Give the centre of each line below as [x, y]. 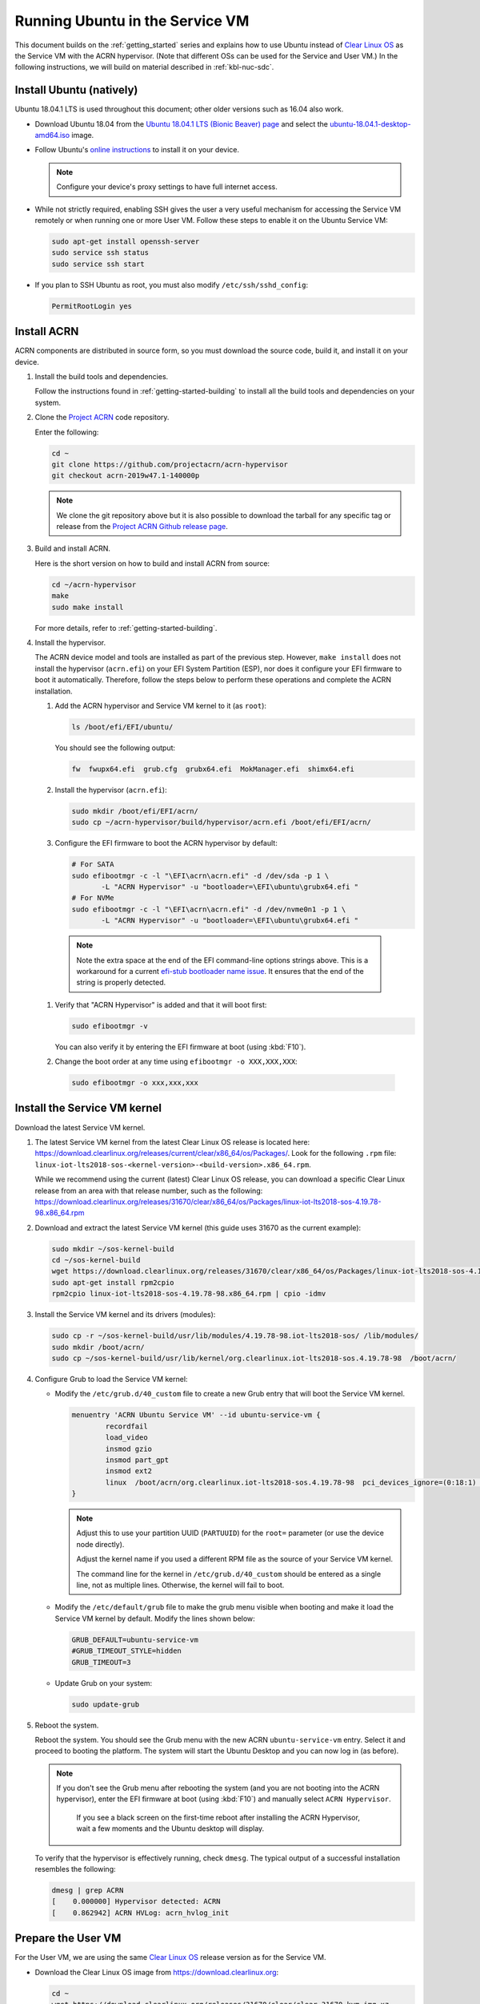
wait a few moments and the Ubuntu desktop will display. [170, 1828]
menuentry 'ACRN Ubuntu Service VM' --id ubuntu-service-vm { [196, 1415]
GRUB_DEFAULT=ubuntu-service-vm [135, 1640]
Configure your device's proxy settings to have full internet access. [167, 187]
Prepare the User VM [68, 1939]
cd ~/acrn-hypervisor [94, 584]
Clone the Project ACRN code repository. [102, 418]
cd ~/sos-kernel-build [96, 1260]
